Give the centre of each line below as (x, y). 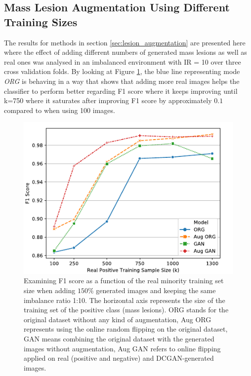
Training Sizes (41, 21)
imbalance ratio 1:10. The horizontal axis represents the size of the (125, 300)
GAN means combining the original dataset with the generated (119, 338)
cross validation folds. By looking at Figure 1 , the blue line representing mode (122, 71)
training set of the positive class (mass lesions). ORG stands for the (126, 310)
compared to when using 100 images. (60, 110)
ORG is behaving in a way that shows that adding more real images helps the (122, 81)
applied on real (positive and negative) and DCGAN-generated (119, 358)
